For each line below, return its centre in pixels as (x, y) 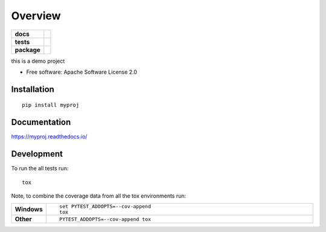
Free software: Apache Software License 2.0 (82, 72)
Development (37, 154)
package (27, 50)
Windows (29, 210)
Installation (33, 89)
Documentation (41, 122)
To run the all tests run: (40, 169)
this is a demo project (38, 61)
